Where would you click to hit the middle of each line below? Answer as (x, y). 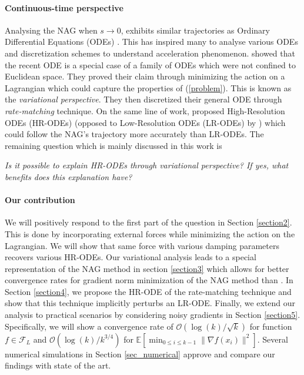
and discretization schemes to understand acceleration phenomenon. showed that (150, 53)
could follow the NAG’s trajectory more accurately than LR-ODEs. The (134, 134)
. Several (273, 339)
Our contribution (40, 200)
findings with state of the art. (58, 365)
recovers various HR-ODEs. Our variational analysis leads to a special (131, 257)
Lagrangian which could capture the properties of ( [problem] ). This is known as (148, 87)
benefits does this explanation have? (69, 176)
